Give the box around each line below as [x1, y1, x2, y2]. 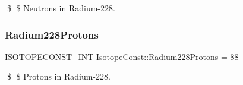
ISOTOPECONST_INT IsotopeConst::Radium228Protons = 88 [5, 50, 239, 62]
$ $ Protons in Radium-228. [7, 70, 111, 83]
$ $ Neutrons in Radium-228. [7, 2, 115, 14]
